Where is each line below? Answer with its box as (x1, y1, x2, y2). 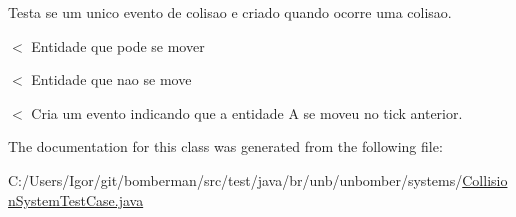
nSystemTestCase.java (8, 189, 144, 210)
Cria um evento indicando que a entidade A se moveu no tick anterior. (31, 102, 463, 123)
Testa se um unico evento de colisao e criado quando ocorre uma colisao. (8, 2, 452, 22)
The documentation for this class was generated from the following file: (8, 136, 443, 157)
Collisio (462, 169, 508, 190)
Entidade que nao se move (31, 69, 192, 90)
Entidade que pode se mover (31, 35, 205, 56)
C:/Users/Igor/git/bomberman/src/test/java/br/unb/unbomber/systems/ (8, 169, 463, 190)
